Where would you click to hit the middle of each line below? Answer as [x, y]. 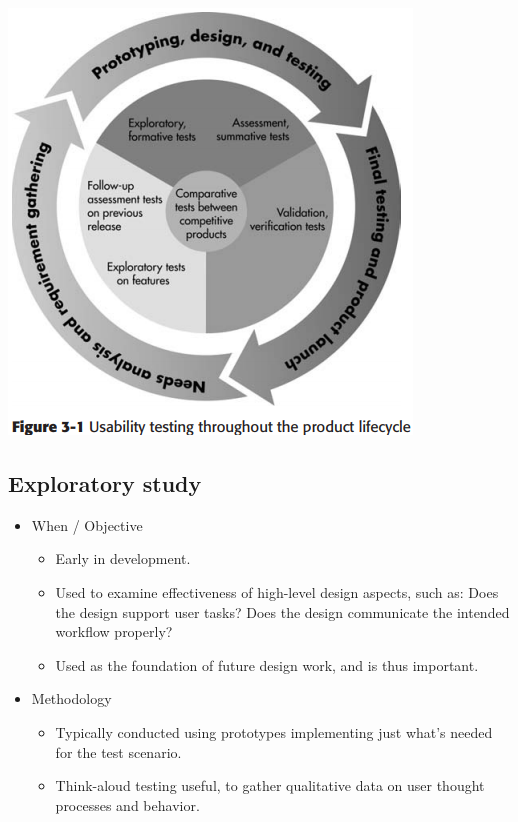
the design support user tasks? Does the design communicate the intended [282, 611]
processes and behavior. [127, 804]
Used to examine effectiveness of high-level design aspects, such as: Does [277, 591]
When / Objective [87, 524]
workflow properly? [114, 631]
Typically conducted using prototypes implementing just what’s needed [274, 731]
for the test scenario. [118, 751]
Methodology [71, 698]
